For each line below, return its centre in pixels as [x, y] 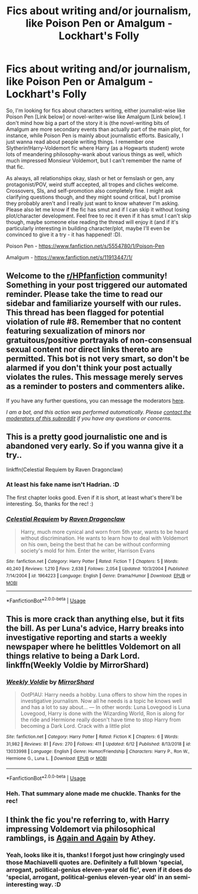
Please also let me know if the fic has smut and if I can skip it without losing [98, 209]
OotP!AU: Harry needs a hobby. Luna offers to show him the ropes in [104, 695]
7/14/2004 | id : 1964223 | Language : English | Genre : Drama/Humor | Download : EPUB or [98, 576]
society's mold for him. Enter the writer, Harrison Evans [88, 551]
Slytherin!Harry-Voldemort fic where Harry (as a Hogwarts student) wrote [95, 148]
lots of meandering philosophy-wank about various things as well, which [94, 154]
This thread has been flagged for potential [85, 313]
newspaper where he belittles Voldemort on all [93, 647]
